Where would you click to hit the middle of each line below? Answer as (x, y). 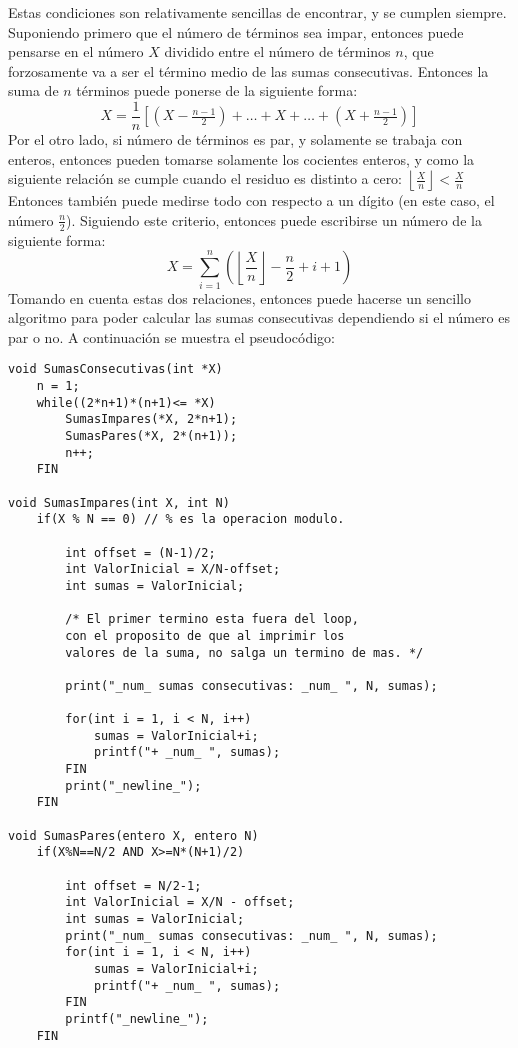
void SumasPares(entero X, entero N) (133, 835)
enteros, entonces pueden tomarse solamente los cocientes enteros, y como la (241, 158)
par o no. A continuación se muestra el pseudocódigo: (171, 336)
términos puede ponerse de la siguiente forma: (217, 90)
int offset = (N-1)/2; (140, 552)
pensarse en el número (76, 51)
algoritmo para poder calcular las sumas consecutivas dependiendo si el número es (259, 317)
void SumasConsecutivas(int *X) (115, 369)
